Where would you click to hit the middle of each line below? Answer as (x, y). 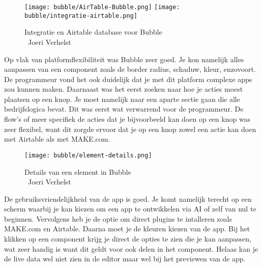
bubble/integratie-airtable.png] (81, 16)
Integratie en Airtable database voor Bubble (93, 32)
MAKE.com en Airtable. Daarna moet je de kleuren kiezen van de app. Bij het (127, 229)
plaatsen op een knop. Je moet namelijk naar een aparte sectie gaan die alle (122, 99)
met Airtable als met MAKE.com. (57, 139)
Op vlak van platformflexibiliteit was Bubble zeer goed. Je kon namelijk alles (124, 59)
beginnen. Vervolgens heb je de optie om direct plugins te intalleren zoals (118, 218)
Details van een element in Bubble (78, 171)
